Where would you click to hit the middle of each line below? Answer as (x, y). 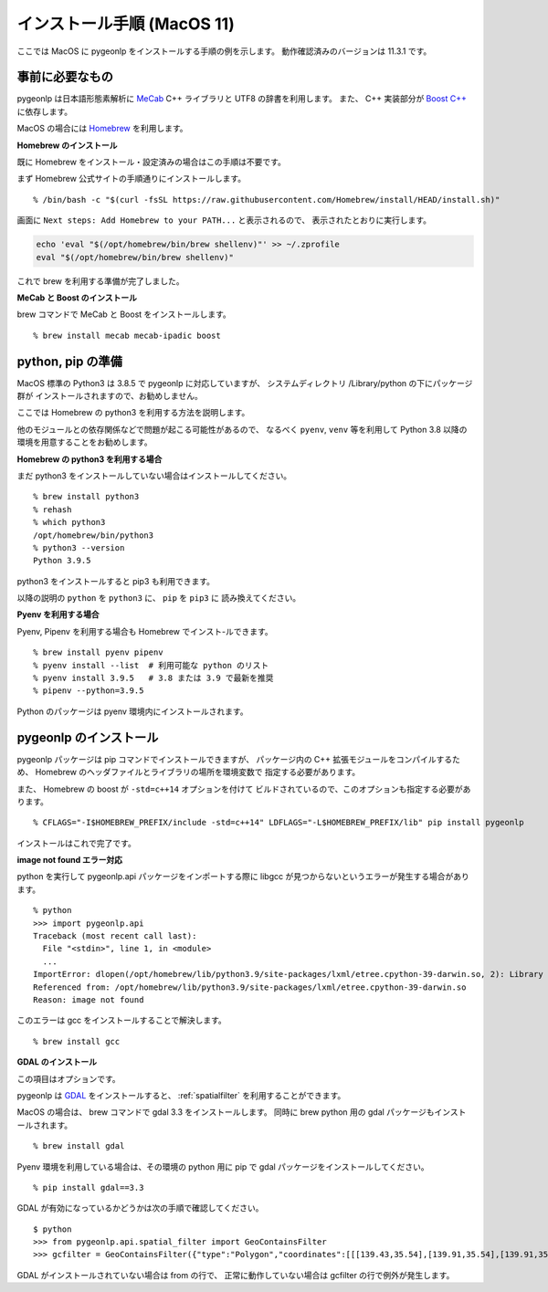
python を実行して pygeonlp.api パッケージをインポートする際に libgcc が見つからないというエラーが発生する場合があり (243, 877)
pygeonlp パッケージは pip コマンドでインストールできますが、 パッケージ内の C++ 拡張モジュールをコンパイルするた (239, 759)
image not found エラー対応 (70, 860)
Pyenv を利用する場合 (58, 614)
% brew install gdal (79, 1146)
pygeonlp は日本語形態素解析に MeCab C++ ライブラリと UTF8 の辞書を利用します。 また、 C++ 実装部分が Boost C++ (242, 99)
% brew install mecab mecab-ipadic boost (127, 335)
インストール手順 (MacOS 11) (126, 24)
